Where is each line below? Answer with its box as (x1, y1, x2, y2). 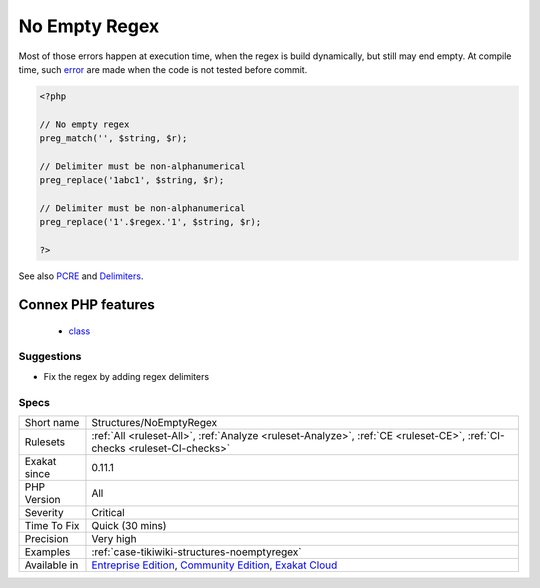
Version (24, 492, 61, 506)
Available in (24, 558, 79, 572)
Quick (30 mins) (91, 518, 167, 532)
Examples (24, 545, 71, 559)
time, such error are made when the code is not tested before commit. (18, 63, 308, 75)
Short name (24, 415, 80, 429)
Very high (91, 531, 137, 545)
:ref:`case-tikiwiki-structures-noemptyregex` (91, 545, 302, 559)
